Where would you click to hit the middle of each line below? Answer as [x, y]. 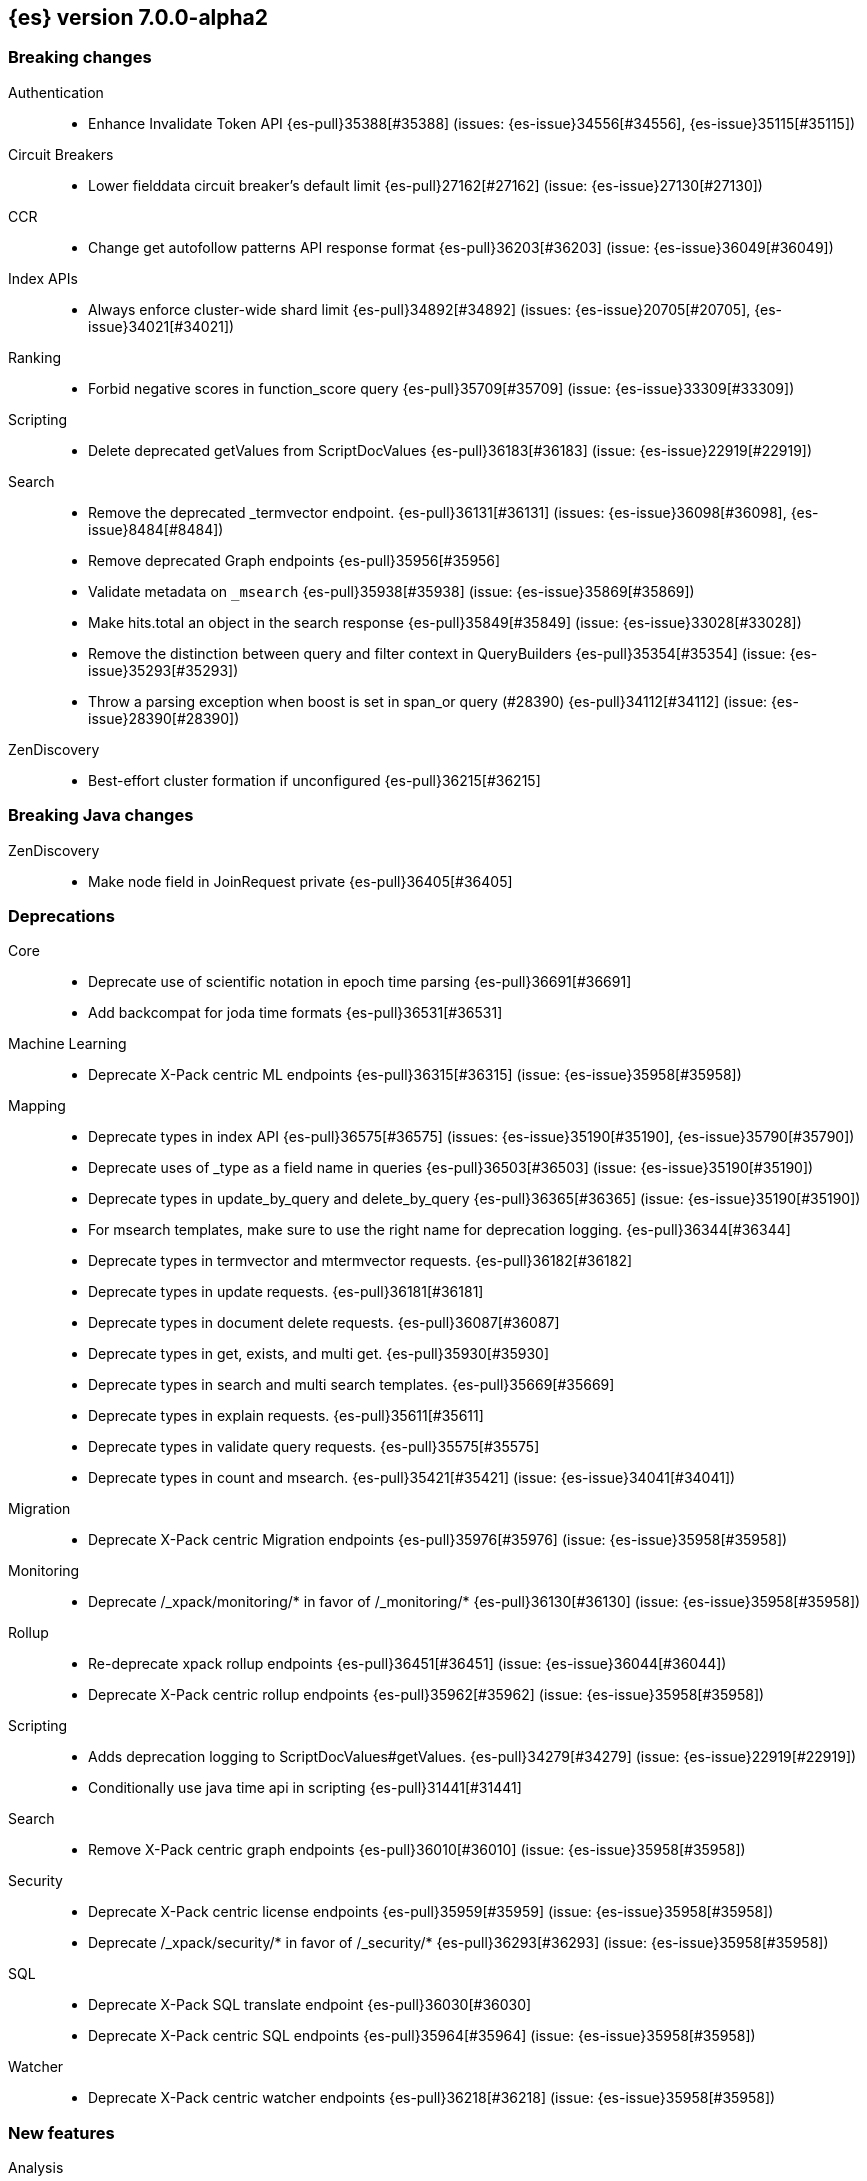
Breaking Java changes [101, 815]
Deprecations [61, 915]
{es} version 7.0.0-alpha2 [138, 17]
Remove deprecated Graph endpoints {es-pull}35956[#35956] [294, 560]
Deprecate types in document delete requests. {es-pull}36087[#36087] [324, 1323]
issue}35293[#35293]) [163, 670]
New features [61, 2132]
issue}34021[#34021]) [161, 326]
